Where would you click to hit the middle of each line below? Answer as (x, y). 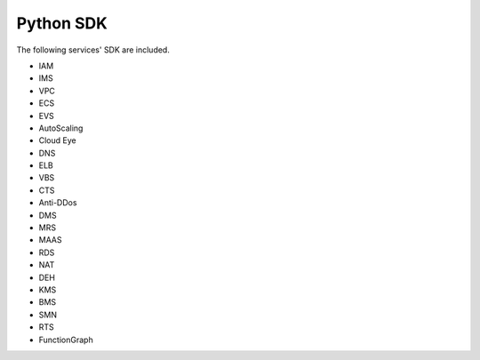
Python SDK (62, 23)
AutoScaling (61, 128)
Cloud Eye (57, 140)
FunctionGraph (66, 340)
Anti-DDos (58, 203)
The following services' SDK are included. (93, 50)
